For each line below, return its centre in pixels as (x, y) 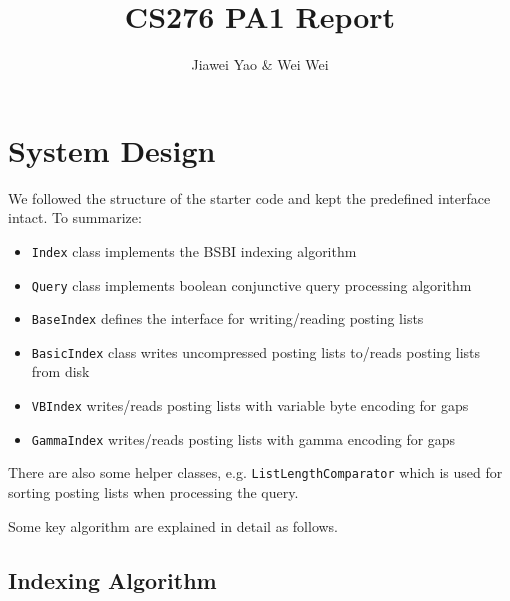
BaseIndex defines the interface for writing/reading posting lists (227, 318)
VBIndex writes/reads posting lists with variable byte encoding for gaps (250, 405)
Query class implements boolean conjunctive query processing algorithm (251, 284)
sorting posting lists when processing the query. (153, 492)
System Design (112, 149)
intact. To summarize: (75, 217)
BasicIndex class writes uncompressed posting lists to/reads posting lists (256, 351)
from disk (60, 371)
